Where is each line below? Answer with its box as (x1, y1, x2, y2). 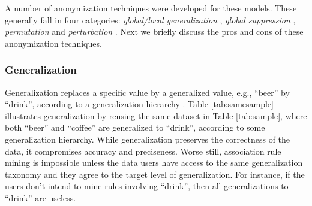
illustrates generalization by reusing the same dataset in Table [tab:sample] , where (5, 109, 307, 122)
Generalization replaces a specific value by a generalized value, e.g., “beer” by (5, 86, 290, 98)
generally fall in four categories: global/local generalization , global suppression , (5, 13, 296, 26)
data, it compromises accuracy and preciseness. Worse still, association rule (5, 144, 281, 157)
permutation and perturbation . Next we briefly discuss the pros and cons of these (5, 25, 304, 38)
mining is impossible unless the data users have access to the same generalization (5, 156, 303, 169)
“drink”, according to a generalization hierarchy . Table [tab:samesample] (5, 98, 274, 110)
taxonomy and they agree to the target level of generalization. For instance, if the (5, 168, 305, 180)
